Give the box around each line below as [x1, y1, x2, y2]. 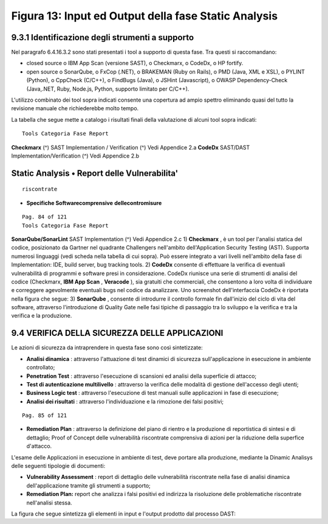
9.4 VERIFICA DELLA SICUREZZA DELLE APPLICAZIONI [11, 328, 224, 338]
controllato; [26, 364, 55, 371]
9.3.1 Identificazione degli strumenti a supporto [11, 32, 194, 43]
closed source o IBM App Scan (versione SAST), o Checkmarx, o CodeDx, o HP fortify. [26, 60, 244, 67]
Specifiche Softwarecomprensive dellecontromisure [26, 199, 162, 206]
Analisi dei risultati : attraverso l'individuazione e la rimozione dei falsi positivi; [26, 397, 224, 405]
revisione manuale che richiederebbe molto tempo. [11, 105, 139, 112]
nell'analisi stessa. [26, 499, 72, 506]
